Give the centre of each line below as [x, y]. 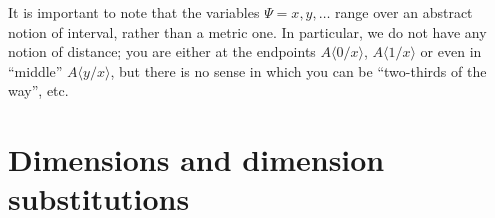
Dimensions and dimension [196, 159]
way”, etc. [38, 90]
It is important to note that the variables [134, 12]
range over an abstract [404, 12]
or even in [451, 51]
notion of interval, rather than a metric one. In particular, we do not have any [247, 31]
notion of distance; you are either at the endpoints [162, 51]
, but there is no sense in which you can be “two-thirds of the [298, 70]
